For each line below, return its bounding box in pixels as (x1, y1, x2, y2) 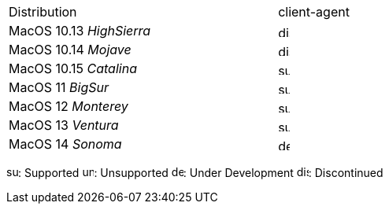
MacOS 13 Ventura (9, 117, 119, 133)
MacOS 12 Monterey (9, 98, 128, 114)
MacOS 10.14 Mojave (9, 42, 132, 57)
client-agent (278, 4, 350, 20)
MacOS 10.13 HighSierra (9, 23, 151, 39)
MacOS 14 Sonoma (9, 136, 122, 152)
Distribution (9, 4, 77, 20)
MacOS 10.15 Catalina (9, 61, 137, 76)
